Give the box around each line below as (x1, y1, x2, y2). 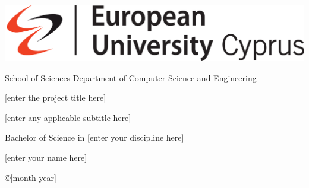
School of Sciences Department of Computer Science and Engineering (5, 71, 257, 84)
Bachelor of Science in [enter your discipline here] (5, 131, 184, 144)
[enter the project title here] (5, 91, 106, 104)
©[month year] (5, 171, 56, 183)
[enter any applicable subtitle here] (5, 111, 131, 123)
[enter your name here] (5, 151, 87, 163)
